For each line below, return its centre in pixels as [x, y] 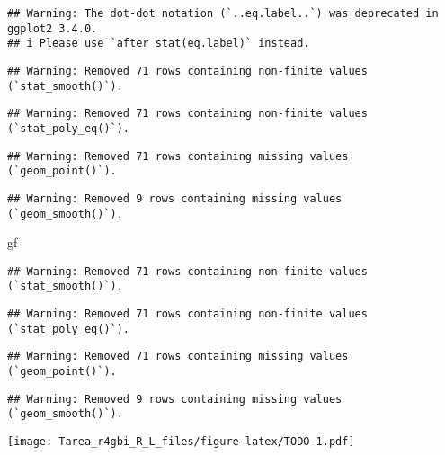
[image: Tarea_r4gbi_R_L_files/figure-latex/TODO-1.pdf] [181, 442]
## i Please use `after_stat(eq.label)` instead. [159, 44]
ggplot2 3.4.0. [53, 28]
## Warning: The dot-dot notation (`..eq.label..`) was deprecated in [223, 13]
